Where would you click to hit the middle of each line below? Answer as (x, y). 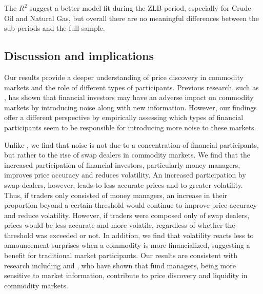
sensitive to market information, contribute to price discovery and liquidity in (126, 275)
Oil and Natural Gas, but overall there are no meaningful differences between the (132, 18)
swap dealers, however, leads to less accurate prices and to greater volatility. (124, 184)
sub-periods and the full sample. (55, 28)
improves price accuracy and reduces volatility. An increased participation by (125, 175)
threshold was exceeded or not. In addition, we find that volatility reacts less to (129, 235)
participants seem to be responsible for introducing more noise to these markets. (130, 127)
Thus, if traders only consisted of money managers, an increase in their (116, 195)
